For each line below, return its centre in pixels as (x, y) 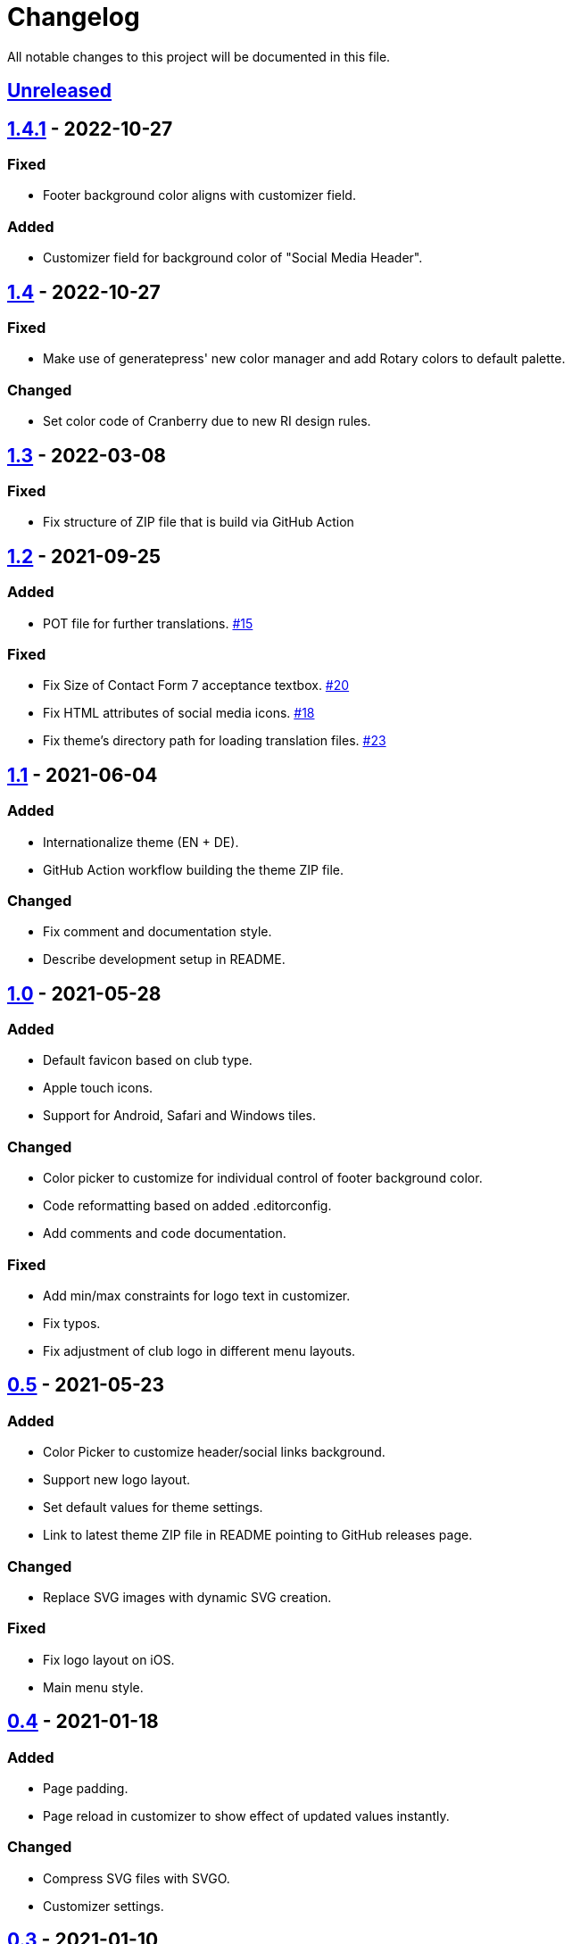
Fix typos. (72, 1323)
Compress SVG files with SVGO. (137, 1878)
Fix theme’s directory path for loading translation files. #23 (215, 741)
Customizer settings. (104, 1906)
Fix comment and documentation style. (158, 932)
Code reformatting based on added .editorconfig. (187, 1206)
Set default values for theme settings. (153, 1508)
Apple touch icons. (98, 1088)
